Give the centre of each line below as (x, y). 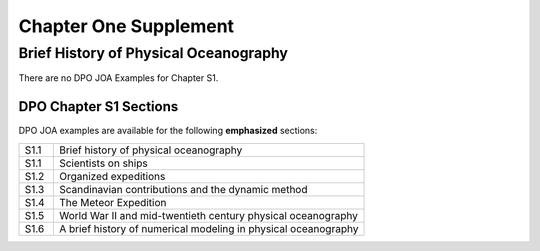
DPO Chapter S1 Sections (98, 106)
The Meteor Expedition (112, 202)
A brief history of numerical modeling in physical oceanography (208, 228)
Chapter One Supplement (126, 26)
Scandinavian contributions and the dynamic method (183, 189)
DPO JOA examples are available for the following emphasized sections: (168, 131)
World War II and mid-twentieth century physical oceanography (208, 215)
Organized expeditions (112, 176)
